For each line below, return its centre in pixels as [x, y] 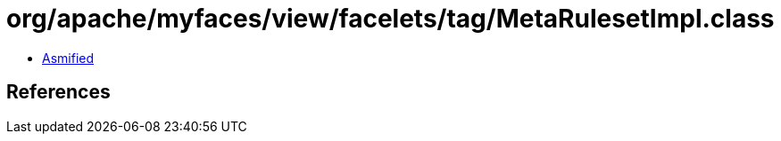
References [58, 92]
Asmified [68, 58]
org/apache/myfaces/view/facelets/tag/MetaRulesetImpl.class [390, 19]
